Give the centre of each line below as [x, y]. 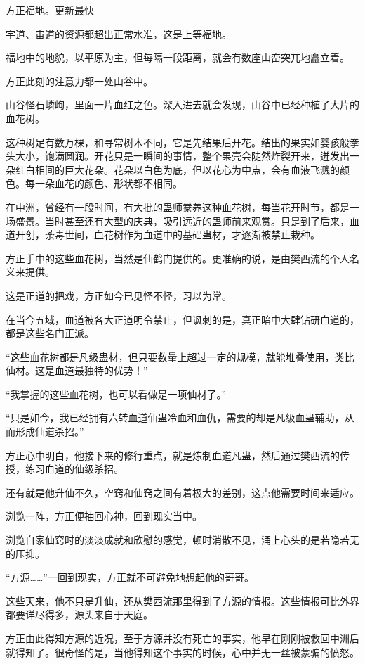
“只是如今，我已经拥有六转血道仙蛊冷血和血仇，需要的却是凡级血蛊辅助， [175, 417]
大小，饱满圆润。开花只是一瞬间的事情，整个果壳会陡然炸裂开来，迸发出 [182, 156]
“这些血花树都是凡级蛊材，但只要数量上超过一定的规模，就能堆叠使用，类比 [180, 356]
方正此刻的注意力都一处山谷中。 [79, 81]
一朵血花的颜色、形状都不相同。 [108, 183]
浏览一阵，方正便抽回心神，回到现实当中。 [104, 516]
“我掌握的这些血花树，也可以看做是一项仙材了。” [116, 394]
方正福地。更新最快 [50, 10]
